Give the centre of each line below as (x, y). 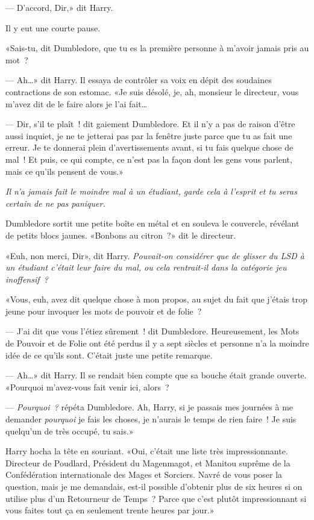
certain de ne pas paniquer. (55, 203)
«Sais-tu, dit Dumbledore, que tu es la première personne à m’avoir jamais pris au (157, 48)
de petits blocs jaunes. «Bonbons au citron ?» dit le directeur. (121, 235)
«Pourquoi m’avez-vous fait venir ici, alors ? (87, 387)
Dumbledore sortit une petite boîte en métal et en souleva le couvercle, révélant (152, 223)
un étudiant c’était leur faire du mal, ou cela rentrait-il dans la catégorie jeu (146, 267)
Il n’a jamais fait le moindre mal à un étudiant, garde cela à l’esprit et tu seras (151, 191)
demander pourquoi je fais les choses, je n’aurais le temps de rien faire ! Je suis (151, 419)
